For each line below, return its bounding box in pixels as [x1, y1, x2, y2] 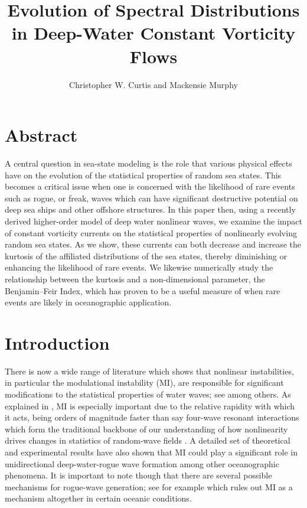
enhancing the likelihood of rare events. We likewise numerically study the [5, 261, 273, 273]
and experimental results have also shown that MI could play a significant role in [5, 446, 298, 458]
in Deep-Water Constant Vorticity [11, 21, 296, 45]
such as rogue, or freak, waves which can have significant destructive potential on [5, 191, 298, 204]
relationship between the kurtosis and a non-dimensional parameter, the [5, 272, 265, 285]
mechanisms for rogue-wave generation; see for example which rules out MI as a [5, 480, 293, 493]
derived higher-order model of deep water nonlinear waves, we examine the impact [5, 215, 302, 227]
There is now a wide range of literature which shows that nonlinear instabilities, [5, 364, 294, 377]
